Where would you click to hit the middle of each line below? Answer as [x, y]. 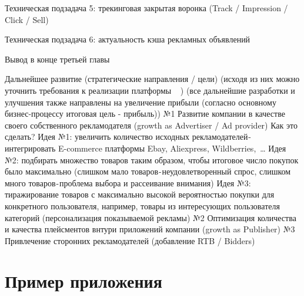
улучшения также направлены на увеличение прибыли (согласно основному [141, 102]
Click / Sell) [27, 19]
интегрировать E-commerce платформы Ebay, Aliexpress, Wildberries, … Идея [146, 148]
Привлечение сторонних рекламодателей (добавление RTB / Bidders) [130, 240]
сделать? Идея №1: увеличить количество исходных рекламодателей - [128, 137]
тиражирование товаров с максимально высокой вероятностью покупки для [140, 194]
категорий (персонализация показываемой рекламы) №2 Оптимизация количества [151, 217]
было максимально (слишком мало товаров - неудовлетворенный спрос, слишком [148, 171]
